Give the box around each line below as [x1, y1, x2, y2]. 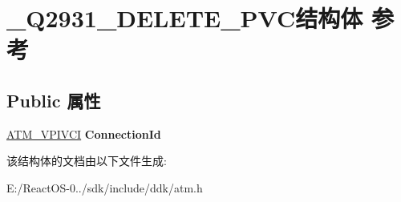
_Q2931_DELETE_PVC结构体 [6, 2, 363, 34]
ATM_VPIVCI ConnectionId [6, 125, 161, 142]
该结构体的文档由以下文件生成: [6, 152, 167, 169]
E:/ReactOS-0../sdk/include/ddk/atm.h [6, 179, 203, 196]
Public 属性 [6, 87, 101, 112]
